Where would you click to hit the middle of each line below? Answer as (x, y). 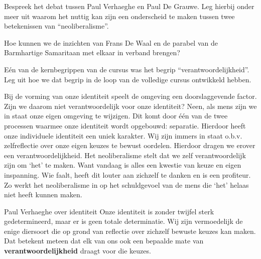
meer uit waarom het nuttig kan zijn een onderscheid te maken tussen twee (119, 16)
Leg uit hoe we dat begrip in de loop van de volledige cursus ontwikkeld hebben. (128, 79)
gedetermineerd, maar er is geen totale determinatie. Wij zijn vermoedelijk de (123, 221)
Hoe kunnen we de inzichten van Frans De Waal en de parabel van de (111, 42)
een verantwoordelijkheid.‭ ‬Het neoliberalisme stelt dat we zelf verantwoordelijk (125, 155)
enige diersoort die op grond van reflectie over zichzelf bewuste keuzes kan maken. (130, 231)
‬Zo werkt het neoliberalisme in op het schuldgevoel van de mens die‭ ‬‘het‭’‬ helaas (126, 184)
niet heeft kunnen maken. (43, 195)
